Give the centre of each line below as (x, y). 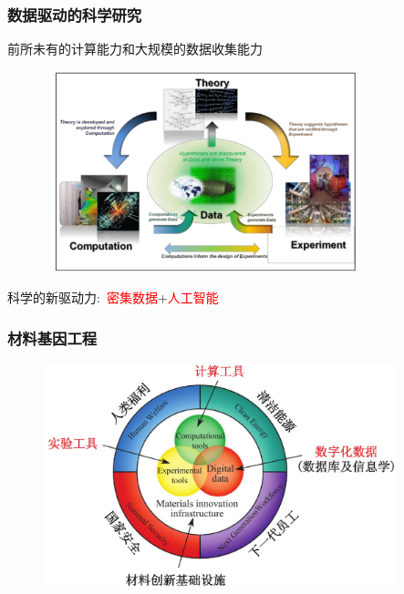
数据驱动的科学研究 (75, 14)
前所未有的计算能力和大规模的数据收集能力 (135, 49)
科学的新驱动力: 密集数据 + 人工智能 (113, 297)
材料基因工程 (52, 338)
